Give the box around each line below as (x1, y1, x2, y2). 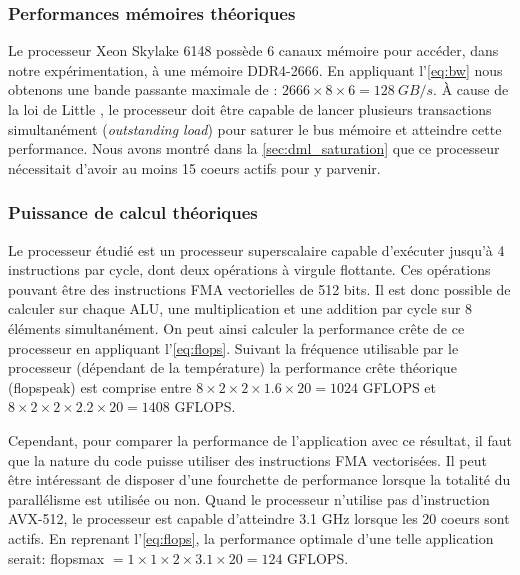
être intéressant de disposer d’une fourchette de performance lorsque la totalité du (8, 469, 511, 490)
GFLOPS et (362, 376, 437, 397)
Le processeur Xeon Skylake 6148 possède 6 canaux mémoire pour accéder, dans (8, 40, 499, 61)
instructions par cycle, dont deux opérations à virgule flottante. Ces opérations (8, 259, 491, 280)
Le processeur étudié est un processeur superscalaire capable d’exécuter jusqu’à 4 (8, 239, 505, 260)
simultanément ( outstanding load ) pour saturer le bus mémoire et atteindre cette (8, 118, 502, 139)
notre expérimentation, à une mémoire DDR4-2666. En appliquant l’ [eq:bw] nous (8, 59, 503, 80)
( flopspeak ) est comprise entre (8, 376, 192, 397)
